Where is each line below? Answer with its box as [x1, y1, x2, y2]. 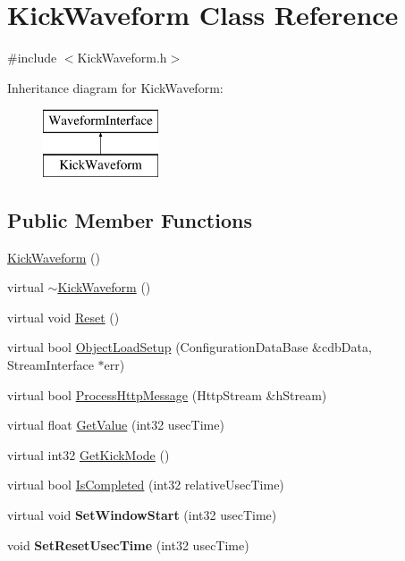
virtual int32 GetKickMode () [7, 445, 170, 464]
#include [7, 48, 57, 67]
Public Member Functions [7, 205, 252, 233]
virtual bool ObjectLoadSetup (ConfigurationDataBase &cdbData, [7, 338, 372, 356]
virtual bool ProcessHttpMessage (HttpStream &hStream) [7, 385, 327, 404]
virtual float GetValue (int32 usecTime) [7, 415, 224, 434]
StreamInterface [7, 356, 94, 374]
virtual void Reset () [7, 307, 120, 326]
